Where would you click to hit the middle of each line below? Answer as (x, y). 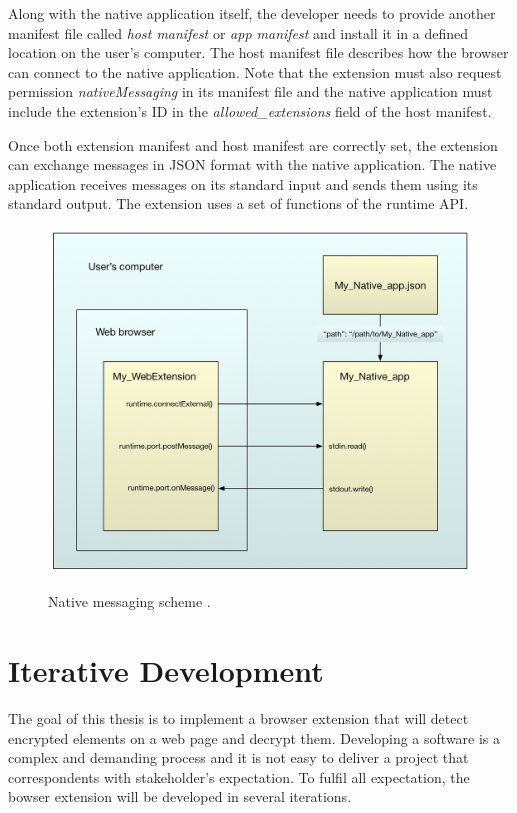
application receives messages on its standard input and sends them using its (243, 183)
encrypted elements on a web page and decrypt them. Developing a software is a (254, 737)
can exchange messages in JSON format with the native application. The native (252, 164)
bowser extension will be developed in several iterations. (180, 796)
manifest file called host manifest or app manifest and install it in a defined (238, 32)
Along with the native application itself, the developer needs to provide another (252, 13)
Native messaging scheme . (129, 601)
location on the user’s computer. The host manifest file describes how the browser (258, 52)
